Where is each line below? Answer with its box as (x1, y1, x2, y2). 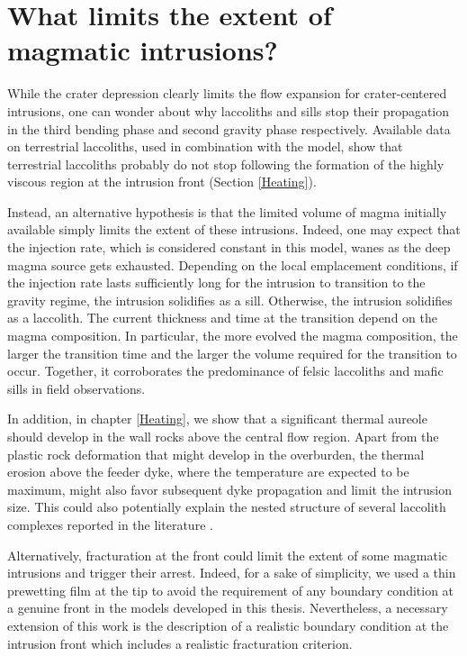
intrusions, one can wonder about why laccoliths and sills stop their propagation (7, 101, 450, 120)
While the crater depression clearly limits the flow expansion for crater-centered (7, 84, 447, 103)
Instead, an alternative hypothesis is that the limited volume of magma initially (7, 202, 447, 221)
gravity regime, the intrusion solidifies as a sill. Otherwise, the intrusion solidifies (7, 290, 453, 309)
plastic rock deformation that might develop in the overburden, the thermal (7, 444, 425, 463)
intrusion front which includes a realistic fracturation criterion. (7, 633, 353, 652)
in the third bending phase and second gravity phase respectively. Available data (7, 119, 451, 138)
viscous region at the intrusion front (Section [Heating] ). (7, 172, 317, 191)
